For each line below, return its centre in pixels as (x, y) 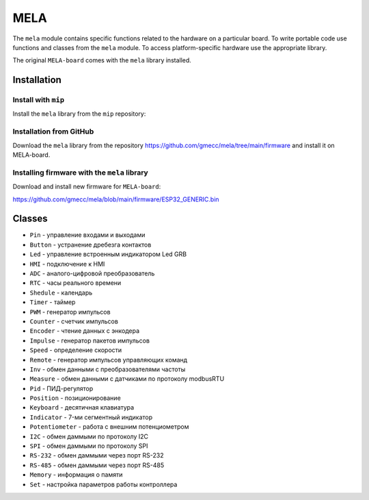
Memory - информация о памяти (76, 475)
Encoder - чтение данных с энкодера (85, 331)
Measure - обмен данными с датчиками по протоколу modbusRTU (127, 379)
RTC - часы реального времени (76, 283)
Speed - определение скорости (76, 350)
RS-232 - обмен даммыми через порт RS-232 (97, 455)
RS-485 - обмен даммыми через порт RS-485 (97, 465)
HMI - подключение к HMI (67, 264)
